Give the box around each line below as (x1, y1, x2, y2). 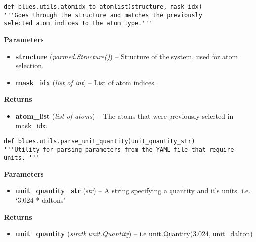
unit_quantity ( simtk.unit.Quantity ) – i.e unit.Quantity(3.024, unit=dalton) (15, 228, 253, 239)
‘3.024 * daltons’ (15, 195, 66, 205)
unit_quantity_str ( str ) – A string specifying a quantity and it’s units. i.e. (15, 185, 251, 195)
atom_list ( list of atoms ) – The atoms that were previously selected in (15, 110, 234, 121)
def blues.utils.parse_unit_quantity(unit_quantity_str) (4, 138, 195, 145)
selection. (15, 60, 43, 71)
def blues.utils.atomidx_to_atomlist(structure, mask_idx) (4, 3, 202, 10)
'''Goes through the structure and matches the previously (4, 11, 202, 19)
